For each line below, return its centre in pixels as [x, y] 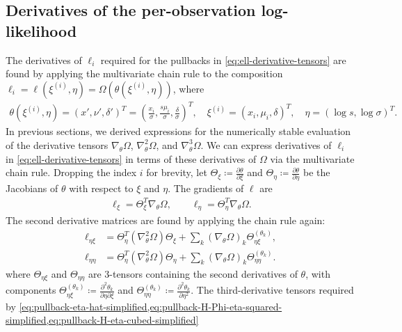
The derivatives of [44, 60]
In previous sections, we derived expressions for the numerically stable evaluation [178, 131]
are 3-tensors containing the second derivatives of [193, 273]
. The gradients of [206, 188]
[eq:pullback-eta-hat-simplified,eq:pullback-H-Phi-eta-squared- [151, 306]
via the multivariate [312, 158]
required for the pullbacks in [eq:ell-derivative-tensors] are [223, 60]
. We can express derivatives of [266, 144]
